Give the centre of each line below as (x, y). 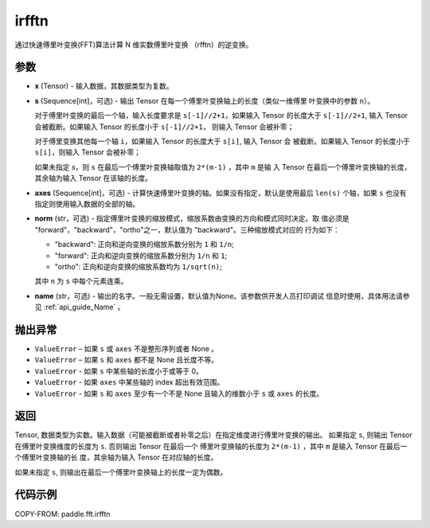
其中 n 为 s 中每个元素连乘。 (81, 281)
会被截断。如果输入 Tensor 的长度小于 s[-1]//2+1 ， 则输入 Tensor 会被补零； (164, 127)
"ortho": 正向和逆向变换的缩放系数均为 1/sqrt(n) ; (138, 266)
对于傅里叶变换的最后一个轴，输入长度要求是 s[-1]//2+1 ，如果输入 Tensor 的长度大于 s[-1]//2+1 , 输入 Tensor (221, 115)
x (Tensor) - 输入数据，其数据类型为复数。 (104, 86)
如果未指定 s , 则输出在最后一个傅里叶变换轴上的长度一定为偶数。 (121, 472)
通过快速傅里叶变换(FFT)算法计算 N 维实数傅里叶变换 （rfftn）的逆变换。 (134, 45)
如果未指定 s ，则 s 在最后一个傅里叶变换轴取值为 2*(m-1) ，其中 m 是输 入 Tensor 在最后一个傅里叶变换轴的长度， (223, 166)
